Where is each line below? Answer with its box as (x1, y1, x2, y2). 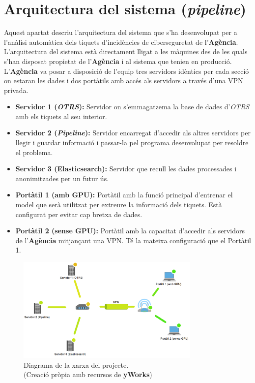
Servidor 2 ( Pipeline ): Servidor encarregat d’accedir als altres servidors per (15, 128, 251, 138)
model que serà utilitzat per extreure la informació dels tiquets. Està (15, 199, 222, 210)
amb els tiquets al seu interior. (15, 111, 107, 121)
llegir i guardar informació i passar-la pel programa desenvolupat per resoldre (15, 137, 249, 148)
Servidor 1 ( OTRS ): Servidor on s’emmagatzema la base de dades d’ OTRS (15, 101, 250, 112)
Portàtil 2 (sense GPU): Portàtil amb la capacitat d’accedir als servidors (15, 225, 245, 236)
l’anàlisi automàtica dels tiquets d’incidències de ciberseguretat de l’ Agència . (4, 36, 238, 47)
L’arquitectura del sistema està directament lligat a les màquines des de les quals (4, 46, 248, 57)
